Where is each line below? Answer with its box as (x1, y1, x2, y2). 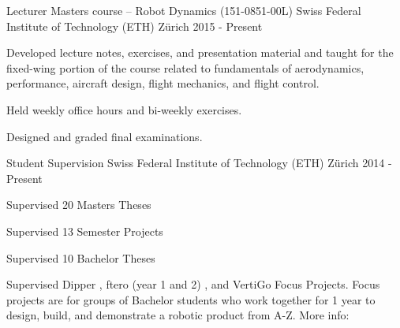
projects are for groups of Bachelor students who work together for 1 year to (6, 291, 376, 307)
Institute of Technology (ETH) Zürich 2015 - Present (6, 17, 263, 34)
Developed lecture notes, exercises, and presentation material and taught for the (6, 44, 394, 61)
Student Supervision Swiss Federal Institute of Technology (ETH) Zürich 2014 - (6, 155, 392, 171)
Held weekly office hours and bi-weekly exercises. (6, 101, 242, 117)
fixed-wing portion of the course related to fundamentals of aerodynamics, (6, 59, 364, 76)
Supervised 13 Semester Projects (6, 222, 163, 239)
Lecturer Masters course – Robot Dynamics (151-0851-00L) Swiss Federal (6, 2, 361, 18)
